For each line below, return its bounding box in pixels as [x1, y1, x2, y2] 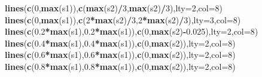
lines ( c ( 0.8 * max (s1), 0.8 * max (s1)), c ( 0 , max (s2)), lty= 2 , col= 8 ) [5, 60, 236, 72]
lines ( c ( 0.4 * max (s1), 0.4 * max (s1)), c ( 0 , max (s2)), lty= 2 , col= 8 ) [5, 36, 236, 49]
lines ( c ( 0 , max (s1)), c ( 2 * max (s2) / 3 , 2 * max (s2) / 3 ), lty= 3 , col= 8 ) [5, 13, 241, 26]
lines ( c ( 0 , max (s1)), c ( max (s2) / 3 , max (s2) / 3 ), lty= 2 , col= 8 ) [5, 2, 223, 14]
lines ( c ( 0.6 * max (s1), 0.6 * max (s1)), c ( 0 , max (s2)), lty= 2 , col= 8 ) [5, 48, 236, 61]
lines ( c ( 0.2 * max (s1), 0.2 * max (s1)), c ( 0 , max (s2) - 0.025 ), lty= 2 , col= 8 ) [5, 25, 258, 38]
